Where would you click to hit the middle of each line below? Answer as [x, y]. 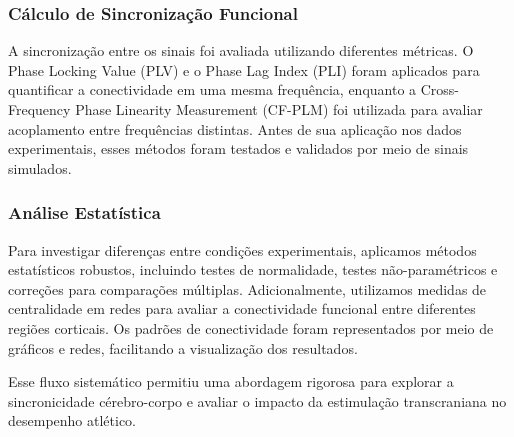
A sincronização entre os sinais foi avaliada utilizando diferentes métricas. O [241, 50]
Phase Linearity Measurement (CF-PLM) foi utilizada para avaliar [279, 109]
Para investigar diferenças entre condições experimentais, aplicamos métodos [242, 249]
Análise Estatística [84, 212]
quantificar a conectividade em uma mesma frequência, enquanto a [212, 89]
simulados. [40, 167]
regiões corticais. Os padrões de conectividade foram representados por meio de [251, 327]
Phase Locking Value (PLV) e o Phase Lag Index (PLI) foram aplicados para [244, 69]
